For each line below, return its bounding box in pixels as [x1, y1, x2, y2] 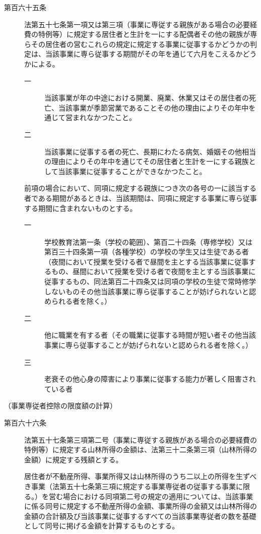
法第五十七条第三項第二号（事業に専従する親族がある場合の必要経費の [24, 434, 257, 445]
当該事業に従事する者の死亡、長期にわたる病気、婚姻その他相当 [44, 146, 256, 156]
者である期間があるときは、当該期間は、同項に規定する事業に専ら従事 [24, 192, 257, 203]
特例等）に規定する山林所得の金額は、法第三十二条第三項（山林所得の [24, 444, 257, 455]
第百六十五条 [4, 2, 46, 12]
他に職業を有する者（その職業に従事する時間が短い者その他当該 [44, 330, 256, 340]
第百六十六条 [4, 417, 46, 428]
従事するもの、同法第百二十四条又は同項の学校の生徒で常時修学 [44, 276, 256, 287]
